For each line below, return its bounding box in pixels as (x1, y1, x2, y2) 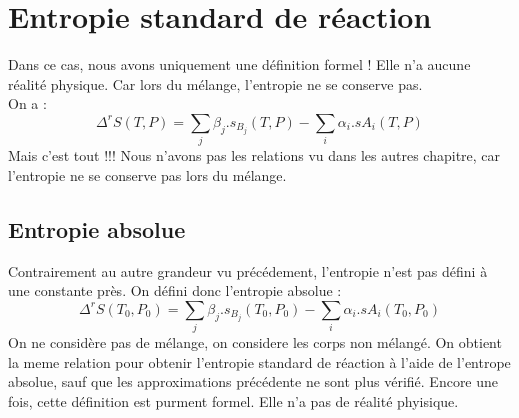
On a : (8, 93, 47, 114)
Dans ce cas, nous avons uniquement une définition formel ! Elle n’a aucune (8, 54, 471, 75)
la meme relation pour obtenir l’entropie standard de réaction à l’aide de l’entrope (8, 351, 511, 372)
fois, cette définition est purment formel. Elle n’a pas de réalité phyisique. (8, 390, 459, 411)
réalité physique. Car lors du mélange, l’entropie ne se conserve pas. (8, 73, 423, 94)
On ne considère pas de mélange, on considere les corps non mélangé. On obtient (8, 332, 502, 353)
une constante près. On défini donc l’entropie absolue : (8, 280, 342, 301)
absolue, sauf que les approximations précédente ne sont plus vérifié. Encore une (8, 371, 499, 392)
